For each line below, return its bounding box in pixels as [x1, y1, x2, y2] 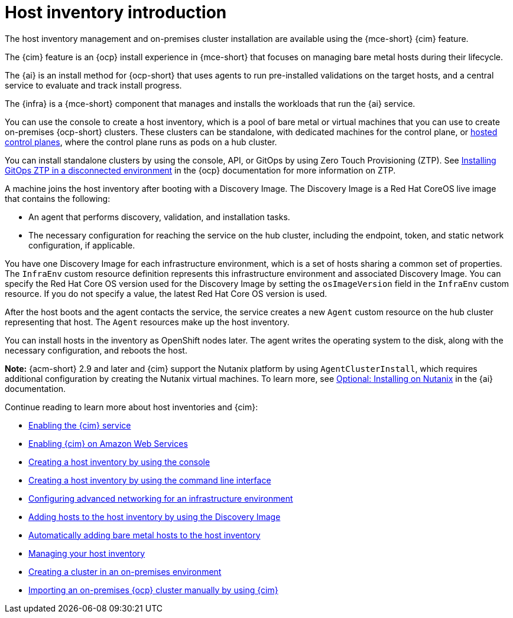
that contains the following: [5, 193, 111, 204]
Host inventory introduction [5, 2, 227, 22]
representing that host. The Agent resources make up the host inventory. [5, 316, 290, 327]
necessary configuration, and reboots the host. [5, 345, 187, 355]
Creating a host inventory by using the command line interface [28, 475, 271, 485]
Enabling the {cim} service [28, 420, 131, 430]
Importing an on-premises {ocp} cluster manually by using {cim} [28, 584, 278, 595]
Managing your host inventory [28, 548, 145, 558]
